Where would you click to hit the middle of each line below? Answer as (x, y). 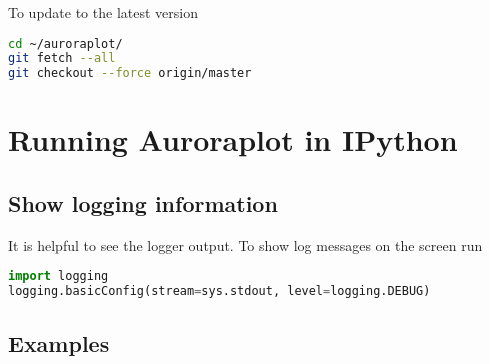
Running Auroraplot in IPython (233, 139)
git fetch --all (62, 58)
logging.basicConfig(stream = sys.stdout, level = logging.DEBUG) (219, 291)
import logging (58, 276)
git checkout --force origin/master (130, 73)
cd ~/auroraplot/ (65, 43)
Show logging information (143, 202)
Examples (59, 342)
